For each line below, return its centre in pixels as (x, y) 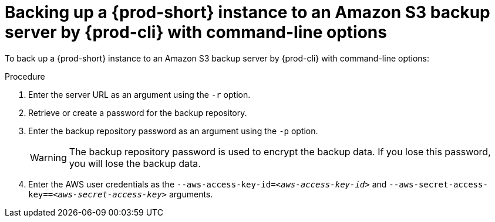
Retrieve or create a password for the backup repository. (138, 112)
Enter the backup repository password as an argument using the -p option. (173, 131)
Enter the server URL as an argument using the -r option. (139, 94)
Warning (48, 157)
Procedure (25, 76)
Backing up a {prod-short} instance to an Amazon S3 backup (247, 12)
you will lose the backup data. (135, 163)
